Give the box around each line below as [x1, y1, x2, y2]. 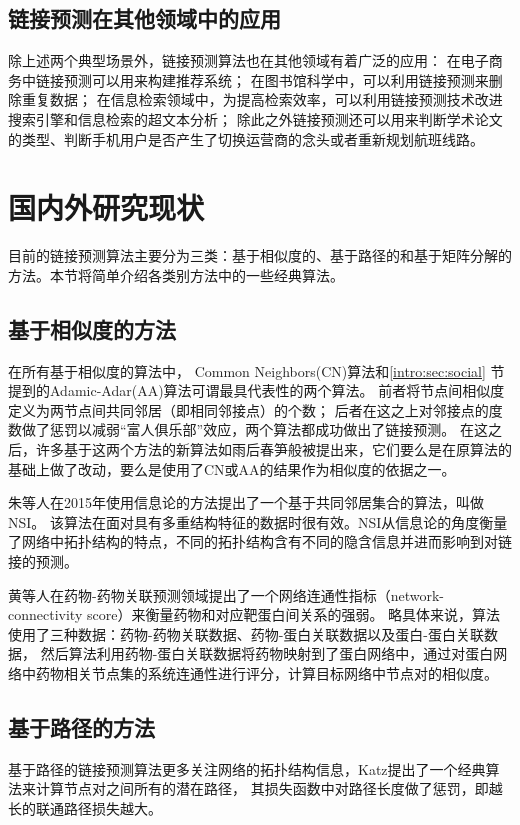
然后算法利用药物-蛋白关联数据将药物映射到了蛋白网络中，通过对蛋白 [40, 643, 494, 664]
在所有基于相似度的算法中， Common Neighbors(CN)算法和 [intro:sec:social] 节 [8, 360, 505, 381]
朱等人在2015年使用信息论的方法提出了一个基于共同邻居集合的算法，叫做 [8, 492, 484, 513]
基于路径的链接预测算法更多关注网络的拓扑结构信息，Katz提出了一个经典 [8, 758, 486, 779]
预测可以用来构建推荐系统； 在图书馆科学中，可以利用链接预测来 [63, 69, 489, 90]
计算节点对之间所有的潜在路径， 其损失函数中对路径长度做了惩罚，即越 [35, 778, 503, 799]
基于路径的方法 [8, 711, 155, 742]
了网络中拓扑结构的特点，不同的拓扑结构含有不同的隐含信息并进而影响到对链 [8, 531, 512, 552]
